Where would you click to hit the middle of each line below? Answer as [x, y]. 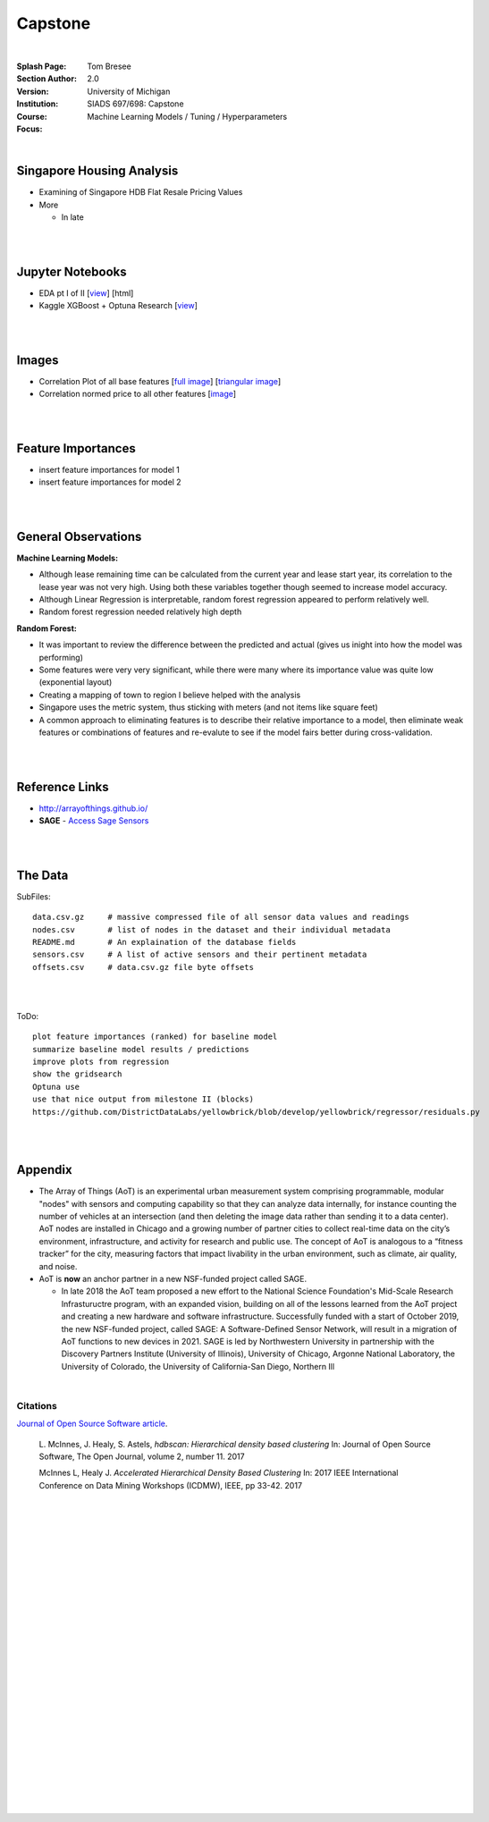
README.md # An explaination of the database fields [164, 942]
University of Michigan [129, 91]
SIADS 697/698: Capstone [135, 104]
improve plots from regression [101, 1062]
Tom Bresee [109, 66]
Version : [33, 91]
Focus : [30, 129]
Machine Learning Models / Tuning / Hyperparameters [187, 116]
